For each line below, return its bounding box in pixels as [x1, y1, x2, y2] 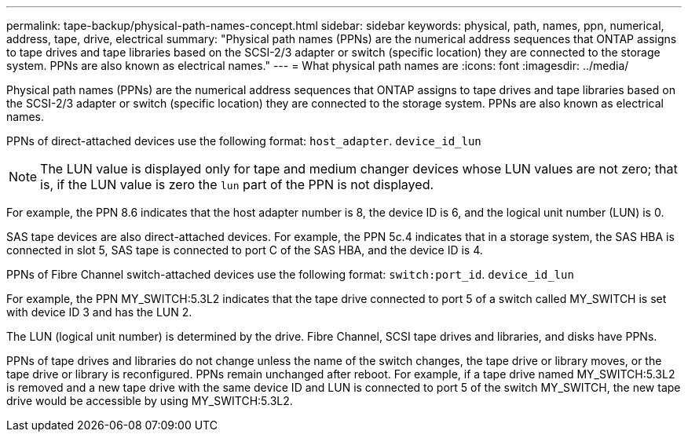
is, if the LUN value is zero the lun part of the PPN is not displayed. [40, 177, 434, 192]
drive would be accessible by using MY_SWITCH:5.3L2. [6, 394, 293, 407]
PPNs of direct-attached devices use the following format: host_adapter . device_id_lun [6, 134, 481, 148]
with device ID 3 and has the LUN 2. [6, 305, 192, 319]
